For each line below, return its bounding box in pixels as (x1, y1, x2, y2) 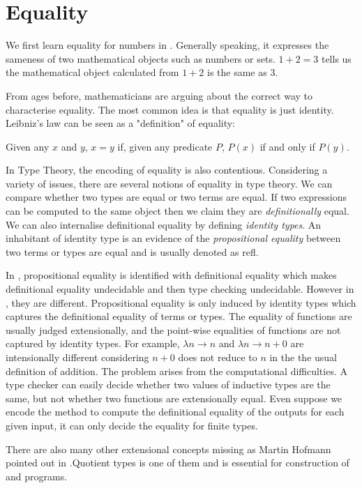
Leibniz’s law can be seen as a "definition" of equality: (6, 116, 235, 130)
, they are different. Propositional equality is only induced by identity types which (6, 295, 356, 310)
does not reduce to (178, 350, 257, 364)
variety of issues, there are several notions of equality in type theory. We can (6, 176, 333, 190)
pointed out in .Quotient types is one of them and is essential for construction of (6, 455, 349, 470)
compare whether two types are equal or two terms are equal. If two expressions (6, 190, 347, 204)
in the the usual (269, 350, 338, 364)
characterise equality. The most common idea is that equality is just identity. (6, 102, 334, 116)
